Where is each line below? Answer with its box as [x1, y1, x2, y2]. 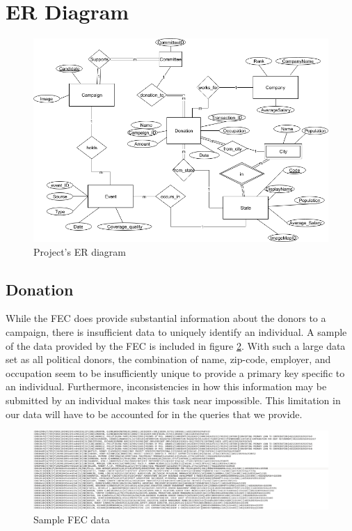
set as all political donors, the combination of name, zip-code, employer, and [6, 352, 331, 367]
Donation [6, 278, 74, 300]
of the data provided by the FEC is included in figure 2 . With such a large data [6, 338, 346, 353]
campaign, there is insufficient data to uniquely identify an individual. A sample [6, 324, 347, 339]
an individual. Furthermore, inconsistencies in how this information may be [6, 379, 327, 394]
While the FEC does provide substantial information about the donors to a [6, 311, 326, 325]
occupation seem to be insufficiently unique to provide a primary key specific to [6, 365, 345, 380]
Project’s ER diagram [33, 244, 126, 259]
